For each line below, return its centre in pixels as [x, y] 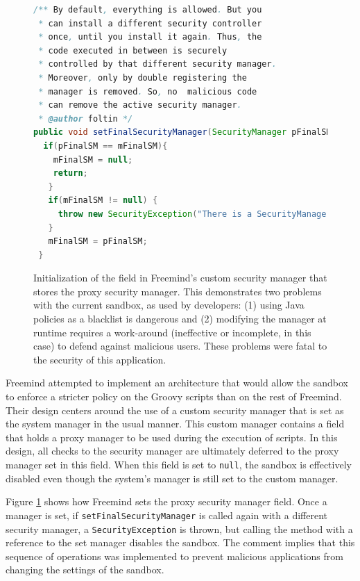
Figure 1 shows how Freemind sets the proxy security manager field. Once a [166, 501]
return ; [70, 173]
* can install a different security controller [150, 23]
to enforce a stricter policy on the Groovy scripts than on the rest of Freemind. [174, 396]
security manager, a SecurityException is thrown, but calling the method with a [179, 529]
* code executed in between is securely [133, 50]
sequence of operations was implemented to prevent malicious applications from [174, 556]
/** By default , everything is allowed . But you [148, 10]
